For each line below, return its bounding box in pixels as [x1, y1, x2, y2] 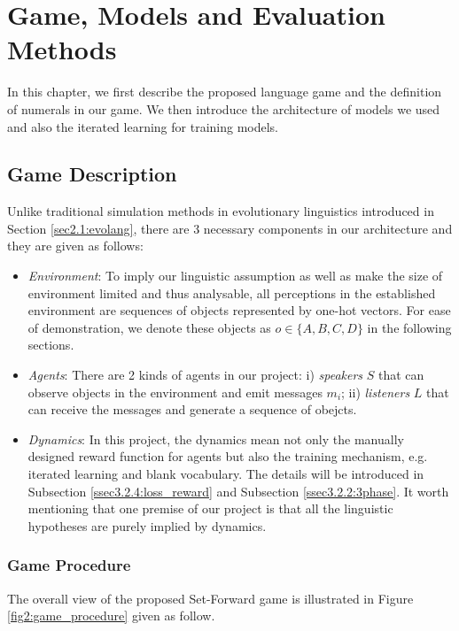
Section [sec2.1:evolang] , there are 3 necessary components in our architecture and [7, 219, 453, 237]
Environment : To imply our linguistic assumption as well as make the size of [27, 266, 443, 285]
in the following [367, 318, 452, 336]
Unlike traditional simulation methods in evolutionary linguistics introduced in [7, 202, 434, 220]
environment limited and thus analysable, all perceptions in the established [27, 283, 436, 302]
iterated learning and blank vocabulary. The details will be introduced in [27, 465, 424, 483]
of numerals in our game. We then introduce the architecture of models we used [7, 99, 440, 118]
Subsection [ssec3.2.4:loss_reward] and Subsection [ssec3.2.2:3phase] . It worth [27, 481, 449, 500]
